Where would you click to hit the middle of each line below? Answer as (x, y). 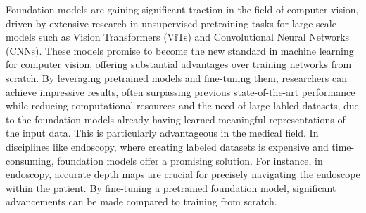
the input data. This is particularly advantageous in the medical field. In (162, 133)
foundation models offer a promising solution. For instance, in (190, 160)
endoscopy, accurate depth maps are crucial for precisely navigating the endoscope (183, 174)
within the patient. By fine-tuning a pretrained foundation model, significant (171, 187)
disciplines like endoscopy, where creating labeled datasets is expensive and (167, 146)
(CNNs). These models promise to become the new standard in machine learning (180, 50)
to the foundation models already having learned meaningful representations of (176, 119)
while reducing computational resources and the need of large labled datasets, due (182, 105)
